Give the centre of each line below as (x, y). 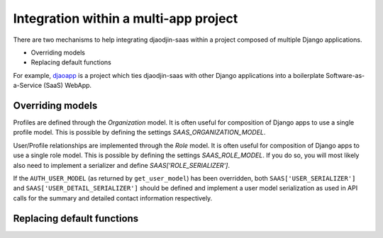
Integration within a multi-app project (126, 18)
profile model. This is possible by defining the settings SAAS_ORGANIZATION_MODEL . (139, 132)
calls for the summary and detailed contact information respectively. (113, 198)
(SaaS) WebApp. (68, 86)
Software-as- (345, 75)
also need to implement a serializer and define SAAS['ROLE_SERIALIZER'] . (122, 165)
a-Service (28, 86)
